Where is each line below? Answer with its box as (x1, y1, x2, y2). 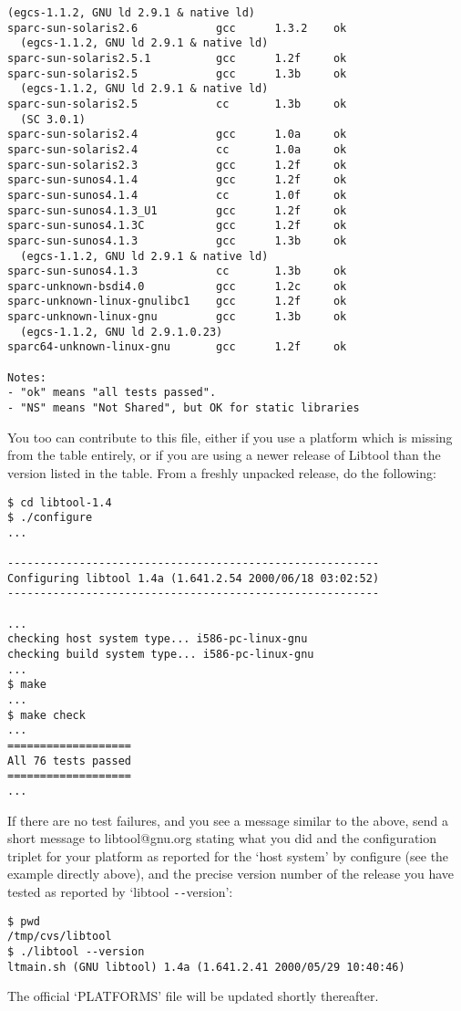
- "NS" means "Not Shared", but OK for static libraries (7, 401, 360, 415)
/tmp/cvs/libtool (7, 930, 112, 943)
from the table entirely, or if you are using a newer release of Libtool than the (7, 445, 441, 464)
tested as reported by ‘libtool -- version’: (7, 882, 233, 901)
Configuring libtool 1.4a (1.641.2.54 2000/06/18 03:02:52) (7, 571, 380, 585)
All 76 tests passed (7, 754, 132, 767)
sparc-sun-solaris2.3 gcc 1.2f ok (7, 158, 347, 172)
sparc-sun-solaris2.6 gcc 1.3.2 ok (7, 21, 347, 35)
